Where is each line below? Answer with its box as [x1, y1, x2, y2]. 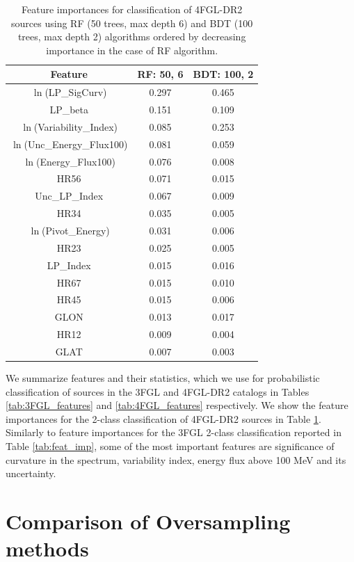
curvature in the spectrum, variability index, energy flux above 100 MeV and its [6, 452, 346, 467]
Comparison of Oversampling [6, 506, 291, 535]
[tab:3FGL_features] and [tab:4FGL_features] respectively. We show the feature [6, 398, 348, 412]
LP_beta [49, 102, 89, 117]
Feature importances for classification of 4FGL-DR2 [22, 2, 243, 16]
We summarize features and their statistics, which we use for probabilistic [6, 370, 320, 385]
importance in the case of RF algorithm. [46, 42, 218, 57]
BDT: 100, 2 [193, 67, 254, 81]
